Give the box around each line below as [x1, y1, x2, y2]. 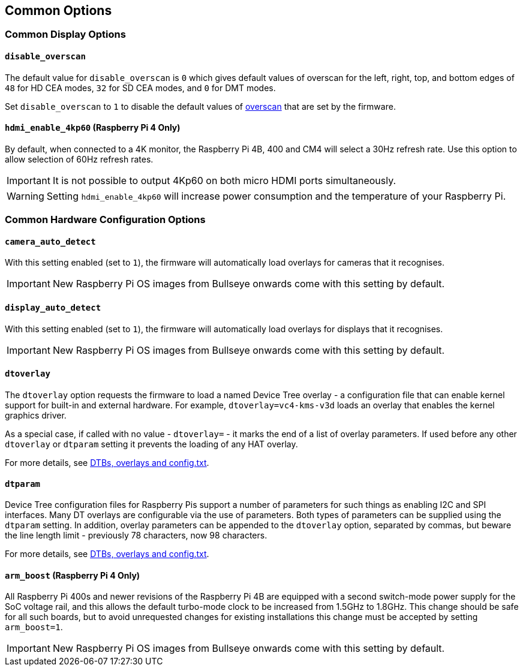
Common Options [5, 3, 112, 18]
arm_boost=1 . [5, 622, 63, 633]
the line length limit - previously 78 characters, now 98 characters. [5, 530, 267, 541]
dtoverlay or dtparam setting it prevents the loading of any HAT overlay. [5, 438, 298, 449]
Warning [7, 189, 44, 202]
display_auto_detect [5, 303, 101, 313]
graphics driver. [5, 410, 67, 420]
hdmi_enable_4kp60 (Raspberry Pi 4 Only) [5, 122, 181, 133]
